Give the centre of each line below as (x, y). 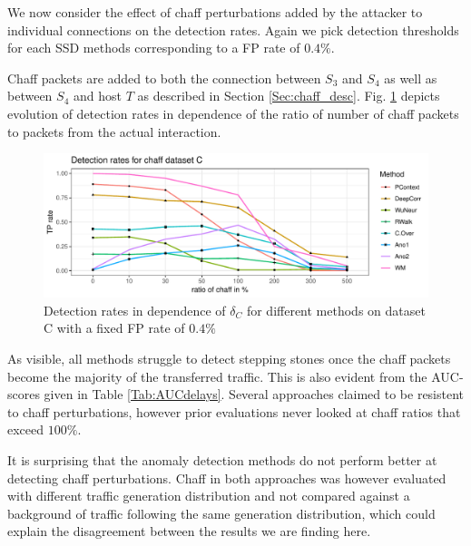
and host (97, 96)
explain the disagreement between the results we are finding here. (189, 531)
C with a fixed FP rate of (114, 328)
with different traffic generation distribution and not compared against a (209, 496)
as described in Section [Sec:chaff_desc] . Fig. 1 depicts (289, 96)
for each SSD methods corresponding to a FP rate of (154, 48)
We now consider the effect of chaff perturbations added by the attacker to (215, 12)
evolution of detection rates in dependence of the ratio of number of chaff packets (233, 113)
